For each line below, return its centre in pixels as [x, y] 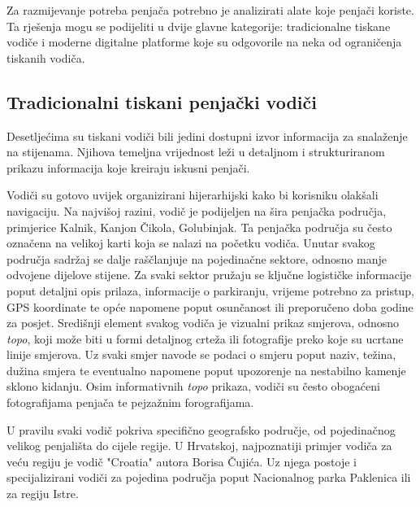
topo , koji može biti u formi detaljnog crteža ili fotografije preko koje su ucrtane [205, 338]
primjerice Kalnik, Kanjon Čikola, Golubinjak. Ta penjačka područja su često [199, 227]
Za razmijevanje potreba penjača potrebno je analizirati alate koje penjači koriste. [210, 10]
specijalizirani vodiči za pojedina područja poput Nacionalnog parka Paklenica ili [209, 477]
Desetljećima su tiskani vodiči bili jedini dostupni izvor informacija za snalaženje [207, 135]
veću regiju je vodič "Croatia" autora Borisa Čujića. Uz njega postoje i [182, 461]
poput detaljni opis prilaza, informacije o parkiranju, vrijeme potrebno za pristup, [210, 290]
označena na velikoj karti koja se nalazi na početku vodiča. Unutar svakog [191, 243]
